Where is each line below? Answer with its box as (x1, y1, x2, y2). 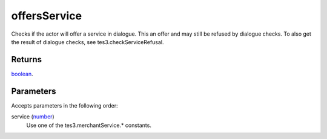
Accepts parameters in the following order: (11, 102, 118, 109)
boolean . (11, 70, 33, 77)
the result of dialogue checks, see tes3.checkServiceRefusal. (11, 38, 164, 45)
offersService (11, 9, 82, 22)
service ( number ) (11, 113, 54, 120)
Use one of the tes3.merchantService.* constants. (26, 121, 151, 129)
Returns (11, 54, 42, 65)
